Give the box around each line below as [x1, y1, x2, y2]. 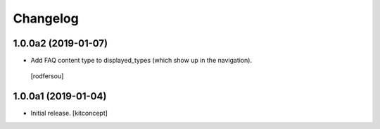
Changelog [13, 11, 79, 26]
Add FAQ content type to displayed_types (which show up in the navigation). [30, 56, 253, 65]
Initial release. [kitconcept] [30, 109, 108, 118]
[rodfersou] [30, 72, 64, 80]
